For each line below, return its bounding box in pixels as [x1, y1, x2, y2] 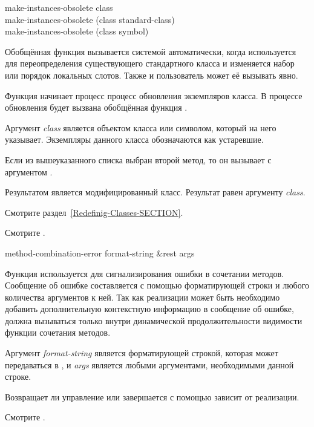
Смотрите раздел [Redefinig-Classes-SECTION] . [5, 206, 183, 218]
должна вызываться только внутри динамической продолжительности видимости [5, 314, 303, 327]
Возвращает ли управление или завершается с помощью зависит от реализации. [5, 390, 299, 403]
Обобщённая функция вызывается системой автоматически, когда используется [5, 45, 296, 57]
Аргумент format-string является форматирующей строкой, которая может [5, 347, 278, 359]
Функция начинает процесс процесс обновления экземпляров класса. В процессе [5, 89, 303, 102]
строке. [5, 370, 31, 383]
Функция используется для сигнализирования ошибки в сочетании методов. [5, 267, 284, 279]
